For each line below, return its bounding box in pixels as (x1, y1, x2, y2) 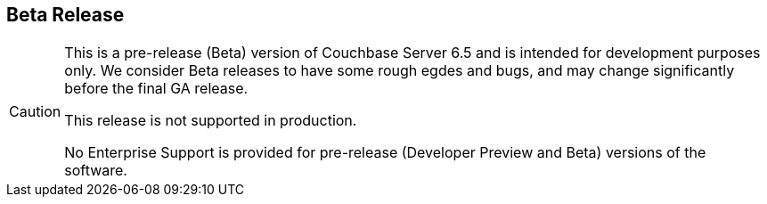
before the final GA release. (64, 79, 249, 98)
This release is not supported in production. (64, 111, 357, 130)
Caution (9, 102, 61, 121)
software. (64, 161, 127, 180)
